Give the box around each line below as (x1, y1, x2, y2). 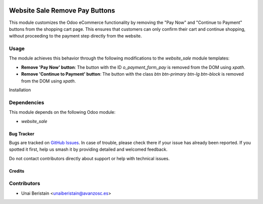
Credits (9, 168, 24, 174)
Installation (9, 87, 31, 93)
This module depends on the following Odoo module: (9, 109, 116, 115)
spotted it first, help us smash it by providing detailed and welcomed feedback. (9, 146, 168, 152)
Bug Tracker (9, 131, 35, 137)
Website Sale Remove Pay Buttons (9, 6, 115, 15)
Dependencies (9, 99, 45, 106)
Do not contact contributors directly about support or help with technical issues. (9, 155, 170, 161)
